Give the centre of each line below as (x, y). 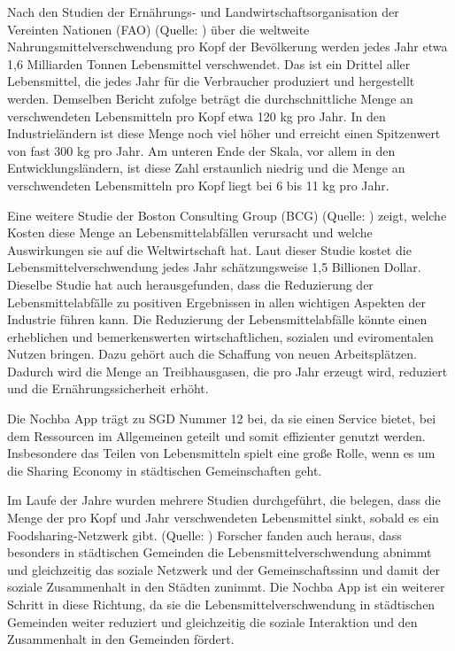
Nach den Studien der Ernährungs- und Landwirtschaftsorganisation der (203, 12)
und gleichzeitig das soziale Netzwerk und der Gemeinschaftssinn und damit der (224, 569)
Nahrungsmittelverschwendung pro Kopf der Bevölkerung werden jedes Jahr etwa (227, 46)
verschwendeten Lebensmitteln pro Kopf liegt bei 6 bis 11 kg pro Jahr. (198, 185)
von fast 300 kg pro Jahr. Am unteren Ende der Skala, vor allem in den (201, 150)
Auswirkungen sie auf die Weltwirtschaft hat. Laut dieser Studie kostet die (209, 249)
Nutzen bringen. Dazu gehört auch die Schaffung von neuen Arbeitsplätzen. (212, 354)
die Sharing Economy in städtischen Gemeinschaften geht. (165, 470)
